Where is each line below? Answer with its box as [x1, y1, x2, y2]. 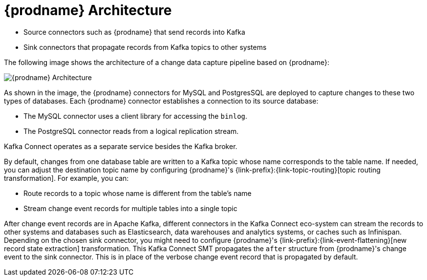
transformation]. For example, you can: [4, 173, 129, 182]
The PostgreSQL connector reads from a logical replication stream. [23, 127, 239, 135]
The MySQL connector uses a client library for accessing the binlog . [23, 111, 248, 120]
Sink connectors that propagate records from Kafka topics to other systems [23, 43, 267, 51]
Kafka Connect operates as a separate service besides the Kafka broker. [4, 142, 237, 151]
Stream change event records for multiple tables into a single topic [23, 204, 237, 213]
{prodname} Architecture [4, 2, 172, 19]
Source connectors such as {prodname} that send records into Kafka [23, 27, 245, 36]
